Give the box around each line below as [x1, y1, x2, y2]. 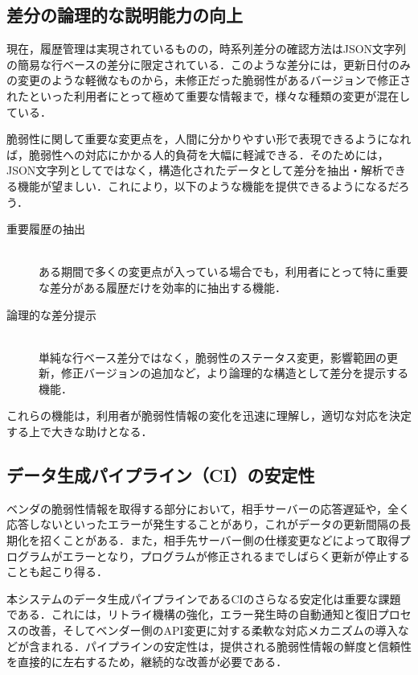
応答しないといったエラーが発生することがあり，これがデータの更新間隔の [6, 516, 400, 533]
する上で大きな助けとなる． [6, 423, 153, 440]
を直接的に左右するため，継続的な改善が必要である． [6, 653, 288, 670]
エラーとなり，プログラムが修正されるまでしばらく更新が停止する [62, 547, 410, 564]
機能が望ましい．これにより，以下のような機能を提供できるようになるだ [17, 177, 399, 194]
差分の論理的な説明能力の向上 [6, 2, 243, 27]
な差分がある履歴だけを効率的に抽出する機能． [39, 278, 286, 295]
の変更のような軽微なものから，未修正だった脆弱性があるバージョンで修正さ [6, 72, 412, 88]
